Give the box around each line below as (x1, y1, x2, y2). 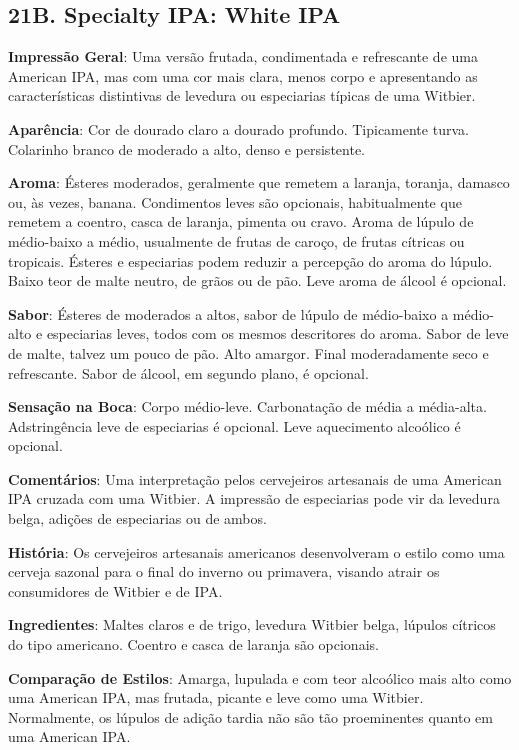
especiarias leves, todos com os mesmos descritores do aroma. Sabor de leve (46, 323, 509, 344)
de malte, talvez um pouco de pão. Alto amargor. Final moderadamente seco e (8, 342, 489, 363)
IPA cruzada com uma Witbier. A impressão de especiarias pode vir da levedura (8, 488, 500, 509)
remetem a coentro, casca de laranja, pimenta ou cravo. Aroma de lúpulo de (8, 211, 474, 232)
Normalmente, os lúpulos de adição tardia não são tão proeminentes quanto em (8, 706, 493, 727)
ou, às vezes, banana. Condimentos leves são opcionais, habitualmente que (8, 191, 462, 212)
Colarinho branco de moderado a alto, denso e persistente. (8, 138, 365, 159)
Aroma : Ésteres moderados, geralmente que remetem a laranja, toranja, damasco (8, 172, 510, 193)
